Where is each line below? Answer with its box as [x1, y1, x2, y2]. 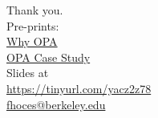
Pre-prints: [6, 17, 59, 34]
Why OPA [6, 33, 58, 50]
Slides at [6, 64, 49, 81]
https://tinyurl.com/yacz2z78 [6, 79, 152, 96]
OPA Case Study [6, 48, 91, 65]
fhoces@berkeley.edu [6, 96, 106, 112]
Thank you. [6, 2, 63, 18]
